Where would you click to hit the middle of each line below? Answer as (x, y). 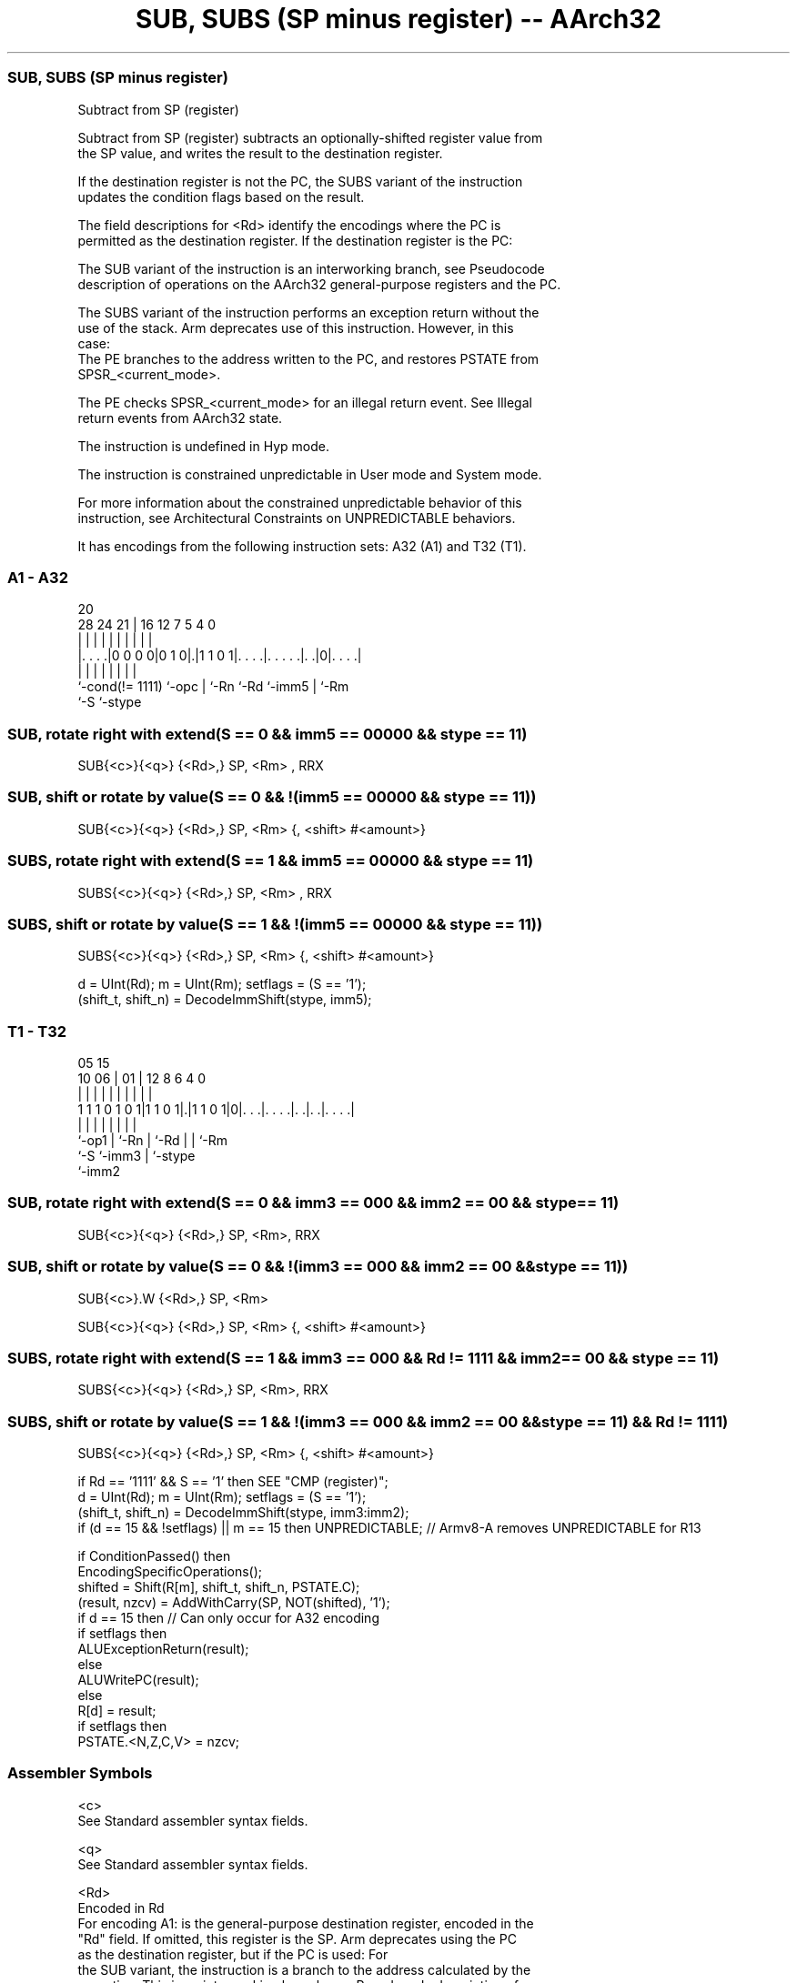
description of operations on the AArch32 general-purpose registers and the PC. (319, 284)
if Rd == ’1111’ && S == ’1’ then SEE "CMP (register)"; (233, 1481)
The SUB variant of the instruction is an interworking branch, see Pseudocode (311, 268)
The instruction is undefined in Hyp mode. (203, 446)
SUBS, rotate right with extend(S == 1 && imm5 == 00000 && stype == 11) (271, 861)
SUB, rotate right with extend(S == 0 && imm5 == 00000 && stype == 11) (267, 734)
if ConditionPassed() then (154, 1556)
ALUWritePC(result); (138, 1680)
